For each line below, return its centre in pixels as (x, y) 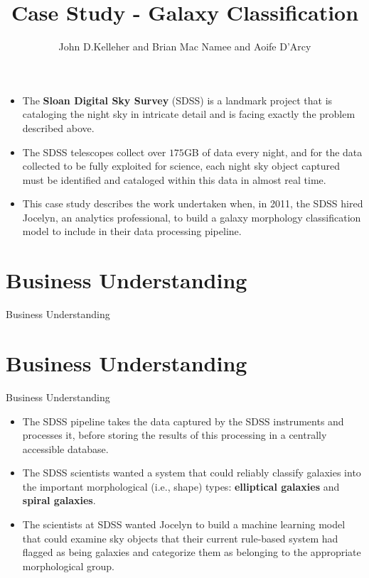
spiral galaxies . (59, 500)
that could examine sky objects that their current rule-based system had (180, 538)
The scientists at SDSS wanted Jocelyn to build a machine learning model (184, 524)
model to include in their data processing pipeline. (132, 231)
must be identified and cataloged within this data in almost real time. (174, 179)
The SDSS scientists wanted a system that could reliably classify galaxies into (192, 473)
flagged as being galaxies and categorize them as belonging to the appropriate (192, 552)
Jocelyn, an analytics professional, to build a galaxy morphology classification (192, 217)
